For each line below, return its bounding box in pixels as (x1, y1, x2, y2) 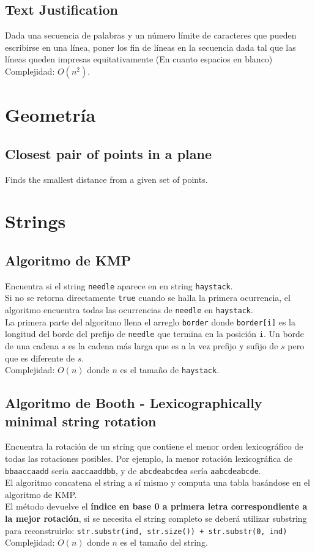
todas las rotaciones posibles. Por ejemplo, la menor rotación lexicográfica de (5, 452, 293, 465)
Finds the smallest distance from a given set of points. (5, 173, 208, 185)
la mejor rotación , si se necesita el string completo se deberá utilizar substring (5, 512, 307, 525)
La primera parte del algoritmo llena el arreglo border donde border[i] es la (5, 315, 296, 328)
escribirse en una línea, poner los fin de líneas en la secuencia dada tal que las (5, 40, 296, 53)
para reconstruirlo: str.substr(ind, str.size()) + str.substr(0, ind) (5, 524, 287, 536)
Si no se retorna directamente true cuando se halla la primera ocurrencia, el (5, 291, 291, 304)
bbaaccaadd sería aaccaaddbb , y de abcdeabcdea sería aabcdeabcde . (5, 464, 261, 477)
